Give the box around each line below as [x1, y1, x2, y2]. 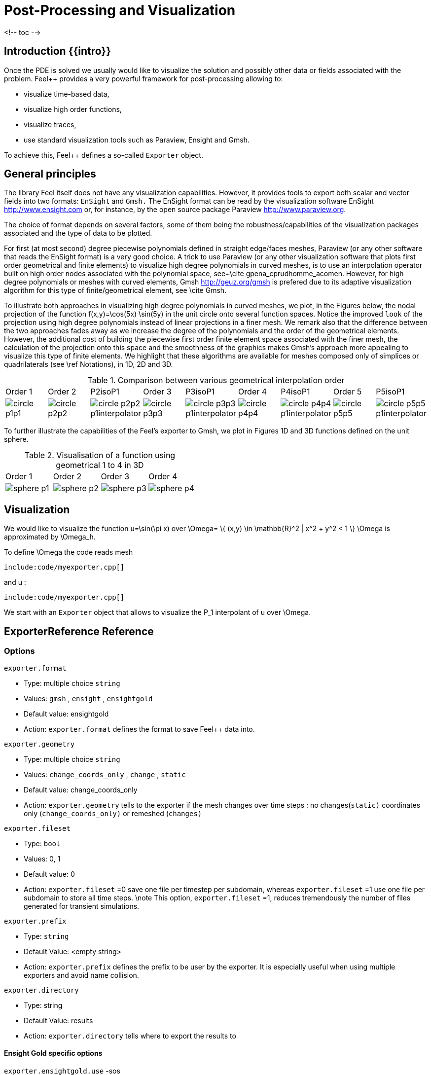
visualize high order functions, [24, 105, 122, 113]
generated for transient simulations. [24, 901, 140, 910]
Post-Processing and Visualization [4, 2, 236, 19]
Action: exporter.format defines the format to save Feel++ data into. [24, 724, 255, 733]
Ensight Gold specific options [4, 1049, 103, 1058]
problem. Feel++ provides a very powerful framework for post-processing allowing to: [4, 74, 283, 83]
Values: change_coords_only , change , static [24, 770, 186, 779]
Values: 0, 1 [24, 854, 61, 863]
